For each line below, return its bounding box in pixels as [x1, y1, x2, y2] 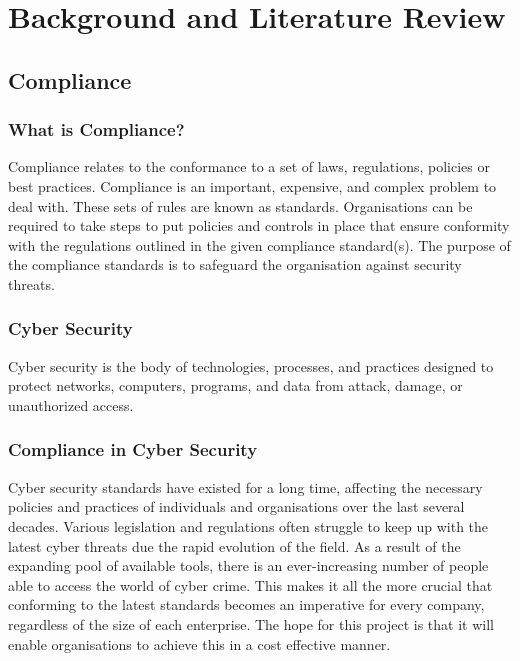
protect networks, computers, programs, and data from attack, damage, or [8, 375, 463, 396]
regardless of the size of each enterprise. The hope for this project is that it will [8, 613, 494, 634]
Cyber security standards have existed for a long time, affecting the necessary [8, 476, 483, 497]
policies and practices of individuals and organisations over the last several [8, 496, 465, 517]
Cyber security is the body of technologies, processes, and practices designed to [8, 355, 494, 376]
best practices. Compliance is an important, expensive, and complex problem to [8, 175, 497, 196]
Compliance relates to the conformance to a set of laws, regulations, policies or [8, 156, 490, 177]
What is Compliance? [8, 117, 185, 142]
